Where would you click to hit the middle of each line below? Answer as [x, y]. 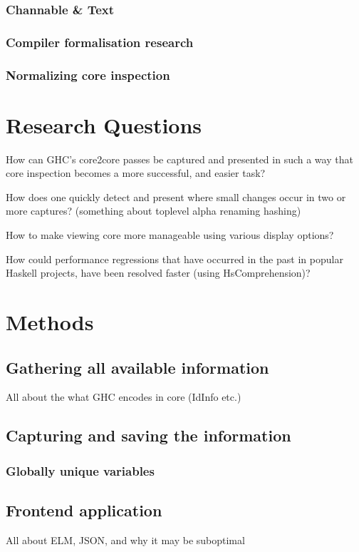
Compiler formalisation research [100, 42]
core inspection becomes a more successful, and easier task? [136, 173]
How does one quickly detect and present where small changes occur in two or [176, 196]
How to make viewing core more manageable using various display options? [170, 235]
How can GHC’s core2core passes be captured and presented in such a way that [179, 159]
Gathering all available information [137, 367]
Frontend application [84, 510]
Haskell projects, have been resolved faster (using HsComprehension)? [158, 273]
